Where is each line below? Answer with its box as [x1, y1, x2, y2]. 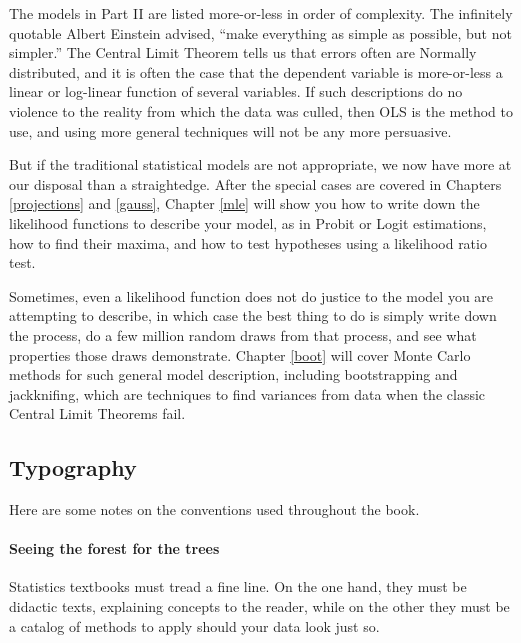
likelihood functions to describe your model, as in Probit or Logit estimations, [9, 212, 487, 233]
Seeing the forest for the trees [9, 538, 220, 559]
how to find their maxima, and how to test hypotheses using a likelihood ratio [9, 232, 487, 253]
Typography [9, 452, 137, 483]
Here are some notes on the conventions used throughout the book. [9, 499, 420, 520]
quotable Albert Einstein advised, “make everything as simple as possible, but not [9, 22, 512, 43]
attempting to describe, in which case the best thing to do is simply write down [9, 305, 497, 326]
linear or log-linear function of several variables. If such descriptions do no [9, 81, 463, 102]
